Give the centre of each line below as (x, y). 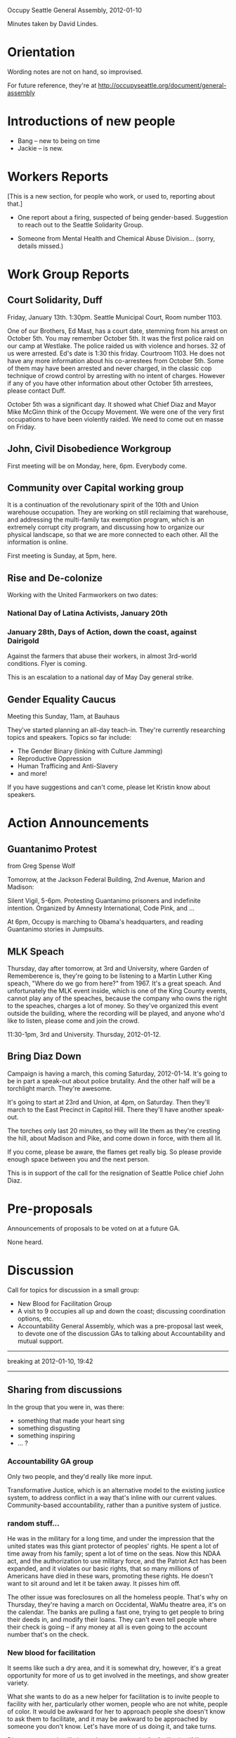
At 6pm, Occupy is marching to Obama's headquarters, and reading (105, 922)
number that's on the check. (48, 1635)
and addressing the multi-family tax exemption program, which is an (106, 519)
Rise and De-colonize (55, 578)
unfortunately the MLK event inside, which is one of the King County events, (118, 991)
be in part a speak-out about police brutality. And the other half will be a (111, 1081)
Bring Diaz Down (45, 1056)
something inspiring (46, 1435)
